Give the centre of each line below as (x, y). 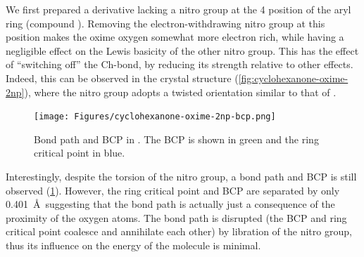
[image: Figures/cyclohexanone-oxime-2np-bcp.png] (155, 117)
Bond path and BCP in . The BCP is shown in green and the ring (176, 139)
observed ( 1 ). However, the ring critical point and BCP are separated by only (173, 190)
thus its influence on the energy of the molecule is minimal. (133, 245)
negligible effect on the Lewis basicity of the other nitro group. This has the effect (182, 50)
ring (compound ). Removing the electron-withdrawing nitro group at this (165, 23)
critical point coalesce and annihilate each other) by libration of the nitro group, (179, 231)
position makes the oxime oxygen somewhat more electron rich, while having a (175, 37)
